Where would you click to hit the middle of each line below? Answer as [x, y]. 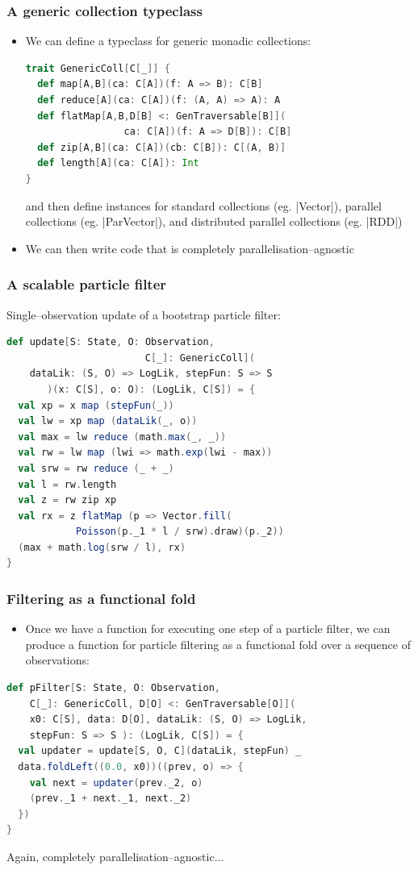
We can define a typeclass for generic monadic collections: [168, 41]
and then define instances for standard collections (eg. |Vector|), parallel [203, 205]
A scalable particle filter [87, 284]
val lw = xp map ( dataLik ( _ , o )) [108, 421]
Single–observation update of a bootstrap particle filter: [144, 314]
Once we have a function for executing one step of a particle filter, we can [208, 629]
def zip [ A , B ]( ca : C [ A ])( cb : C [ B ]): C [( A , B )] [162, 147]
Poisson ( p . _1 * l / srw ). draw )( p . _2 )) [180, 532]
